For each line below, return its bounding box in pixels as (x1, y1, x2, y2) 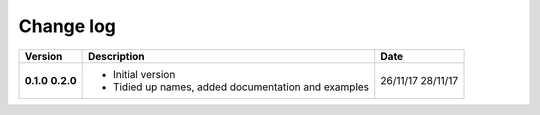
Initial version (112, 67, 176, 81)
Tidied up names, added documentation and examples (112, 80, 370, 94)
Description (87, 49, 145, 63)
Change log (18, 15, 117, 37)
